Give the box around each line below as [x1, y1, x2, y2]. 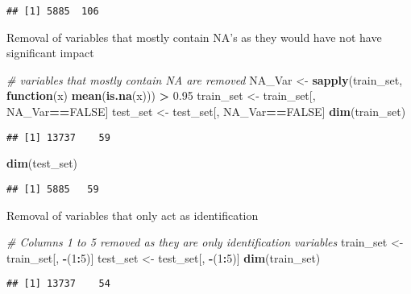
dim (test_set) [6, 155, 78, 172]
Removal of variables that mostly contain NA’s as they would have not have [6, 28, 382, 45]
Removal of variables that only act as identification [6, 206, 259, 223]
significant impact [6, 44, 94, 61]
